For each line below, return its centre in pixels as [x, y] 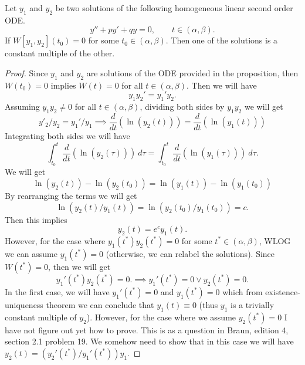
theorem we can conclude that [100, 304]
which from [243, 291]
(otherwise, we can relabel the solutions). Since [190, 253]
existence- [283, 291]
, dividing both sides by [182, 107]
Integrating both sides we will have [67, 136]
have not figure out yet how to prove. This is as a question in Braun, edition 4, [147, 329]
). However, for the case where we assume [161, 317]
